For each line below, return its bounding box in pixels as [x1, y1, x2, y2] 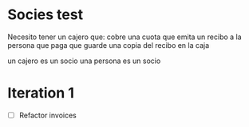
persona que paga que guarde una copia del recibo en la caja [7, 40, 210, 50]
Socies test [7, 6, 84, 24]
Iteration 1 [7, 84, 75, 102]
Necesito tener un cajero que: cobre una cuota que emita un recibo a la [7, 32, 242, 42]
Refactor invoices [18, 110, 77, 120]
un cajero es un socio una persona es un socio [7, 56, 161, 65]
